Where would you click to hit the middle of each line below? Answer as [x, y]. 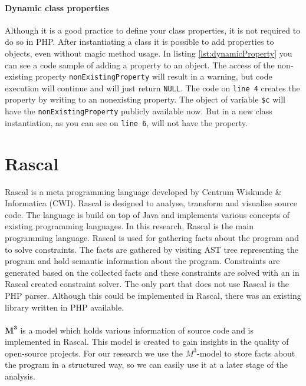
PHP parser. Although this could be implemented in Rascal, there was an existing [153, 295]
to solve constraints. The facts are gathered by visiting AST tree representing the [152, 249]
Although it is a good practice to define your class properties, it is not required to [153, 30]
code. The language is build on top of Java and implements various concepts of [147, 214]
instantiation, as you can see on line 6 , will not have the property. [126, 122]
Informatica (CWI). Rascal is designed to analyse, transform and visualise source [151, 203]
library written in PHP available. [64, 307]
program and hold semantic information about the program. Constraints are [142, 261]
